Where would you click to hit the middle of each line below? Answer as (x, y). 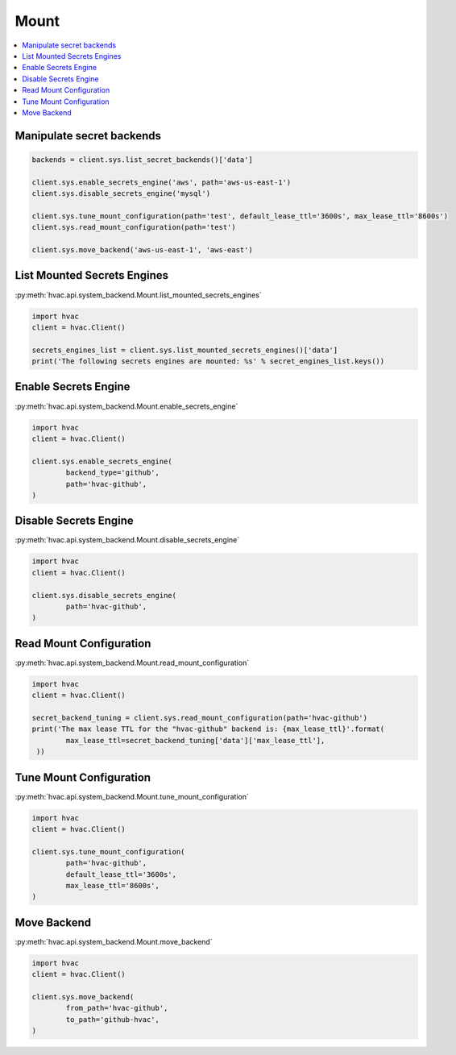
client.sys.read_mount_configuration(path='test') (134, 227)
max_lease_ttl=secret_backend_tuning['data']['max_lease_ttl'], (195, 740)
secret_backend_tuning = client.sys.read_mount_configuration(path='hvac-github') (200, 718)
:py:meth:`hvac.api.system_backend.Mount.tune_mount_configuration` (132, 796)
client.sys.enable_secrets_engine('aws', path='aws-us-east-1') (162, 182)
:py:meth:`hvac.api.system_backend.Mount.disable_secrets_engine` (127, 540)
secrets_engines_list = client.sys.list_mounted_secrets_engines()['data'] (185, 350)
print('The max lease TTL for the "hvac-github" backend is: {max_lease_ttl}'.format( (208, 729)
